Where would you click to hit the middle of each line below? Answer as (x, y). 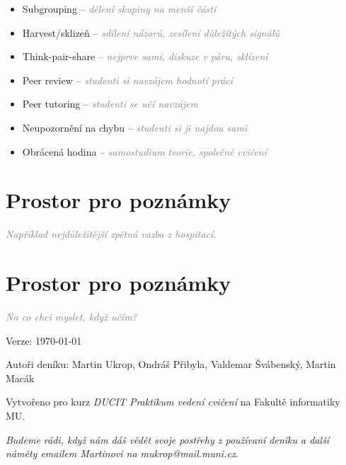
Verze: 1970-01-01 (44, 340)
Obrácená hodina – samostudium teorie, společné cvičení (145, 151)
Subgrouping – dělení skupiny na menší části (119, 8)
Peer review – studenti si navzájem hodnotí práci (128, 80)
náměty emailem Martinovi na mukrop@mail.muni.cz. (122, 453)
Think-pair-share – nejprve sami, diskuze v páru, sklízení (145, 56)
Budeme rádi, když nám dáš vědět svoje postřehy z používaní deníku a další (168, 439)
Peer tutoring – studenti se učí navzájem (110, 104)
